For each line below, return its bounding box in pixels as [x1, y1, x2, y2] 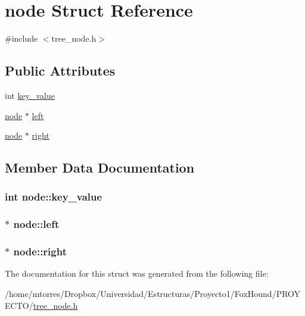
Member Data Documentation [5, 158, 195, 177]
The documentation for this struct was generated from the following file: [5, 267, 269, 280]
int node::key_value [5, 189, 102, 204]
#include [5, 32, 38, 45]
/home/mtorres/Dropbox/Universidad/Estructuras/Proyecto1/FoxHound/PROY [5, 287, 301, 299]
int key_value [5, 89, 55, 101]
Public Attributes [5, 61, 116, 80]
